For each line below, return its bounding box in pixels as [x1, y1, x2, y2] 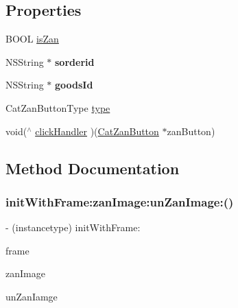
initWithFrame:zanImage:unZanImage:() [5, 193, 234, 210]
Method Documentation [5, 157, 180, 178]
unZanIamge [5, 289, 58, 303]
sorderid [55, 54, 95, 69]
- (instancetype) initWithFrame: [5, 220, 141, 235]
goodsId [55, 78, 93, 92]
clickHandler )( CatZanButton [35, 123, 159, 138]
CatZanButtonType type [5, 100, 110, 115]
